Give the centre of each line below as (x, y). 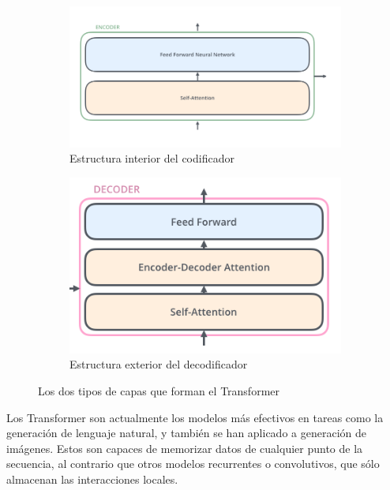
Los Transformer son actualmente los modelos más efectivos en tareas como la (195, 417)
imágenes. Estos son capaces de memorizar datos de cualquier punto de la (185, 448)
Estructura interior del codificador (152, 158)
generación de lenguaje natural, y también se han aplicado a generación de (186, 433)
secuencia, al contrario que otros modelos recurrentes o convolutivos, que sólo (193, 464)
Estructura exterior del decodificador (159, 364)
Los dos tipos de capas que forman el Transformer (159, 391)
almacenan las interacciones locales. (92, 479)
